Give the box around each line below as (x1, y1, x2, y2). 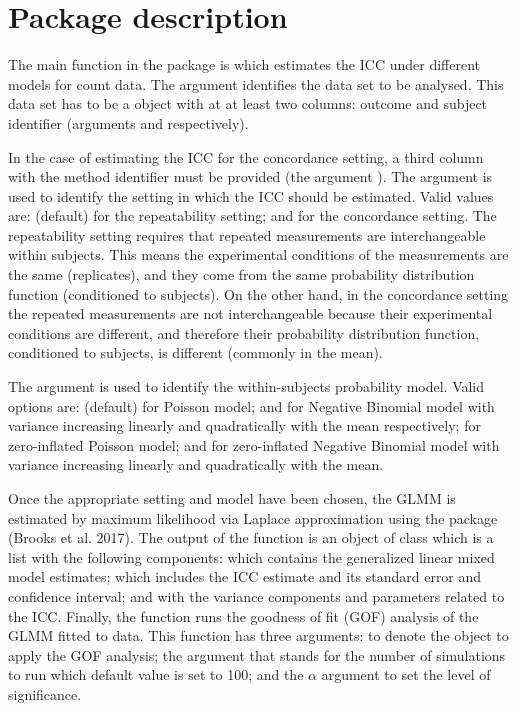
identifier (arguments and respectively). (8, 112, 249, 133)
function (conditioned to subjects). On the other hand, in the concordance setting (8, 283, 509, 304)
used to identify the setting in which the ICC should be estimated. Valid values (8, 185, 494, 206)
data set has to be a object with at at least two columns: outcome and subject (8, 93, 488, 114)
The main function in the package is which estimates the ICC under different (8, 54, 480, 75)
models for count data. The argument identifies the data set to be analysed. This (8, 73, 504, 94)
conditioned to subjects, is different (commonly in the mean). (8, 342, 383, 363)
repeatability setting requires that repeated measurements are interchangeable (8, 224, 486, 245)
